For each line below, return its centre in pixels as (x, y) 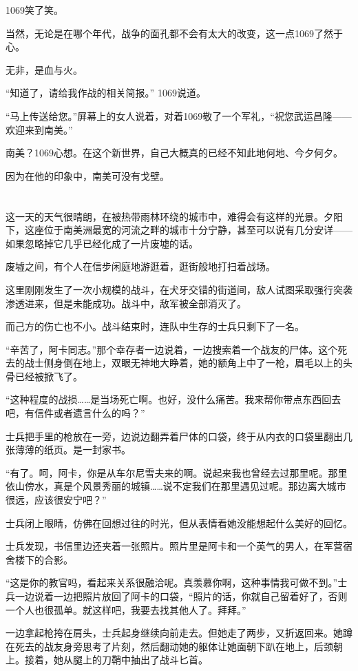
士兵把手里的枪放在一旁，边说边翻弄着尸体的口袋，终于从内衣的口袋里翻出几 (179, 436)
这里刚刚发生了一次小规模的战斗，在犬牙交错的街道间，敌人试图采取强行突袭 (179, 289)
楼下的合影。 (44, 559)
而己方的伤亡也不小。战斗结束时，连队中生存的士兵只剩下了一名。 (155, 326)
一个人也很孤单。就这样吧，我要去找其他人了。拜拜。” (126, 609)
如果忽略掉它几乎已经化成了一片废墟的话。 (102, 243)
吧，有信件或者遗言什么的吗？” (75, 413)
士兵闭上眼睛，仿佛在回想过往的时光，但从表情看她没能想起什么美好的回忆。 (179, 523)
